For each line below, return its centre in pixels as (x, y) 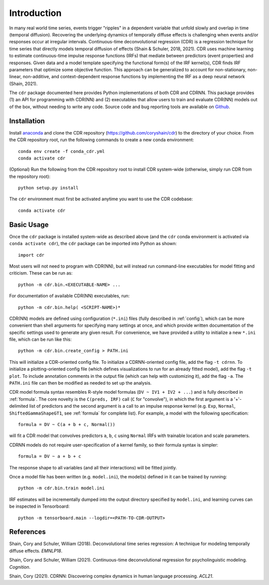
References (27, 532)
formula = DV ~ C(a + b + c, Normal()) (67, 424)
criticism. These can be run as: (41, 273)
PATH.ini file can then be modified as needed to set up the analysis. (80, 383)
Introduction (35, 13)
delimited (19, 406)
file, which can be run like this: (40, 339)
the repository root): (30, 176)
